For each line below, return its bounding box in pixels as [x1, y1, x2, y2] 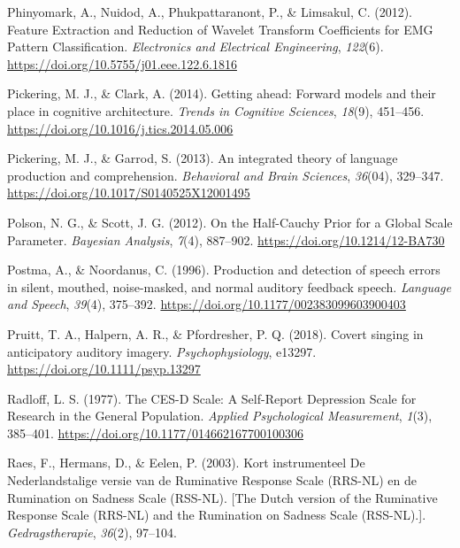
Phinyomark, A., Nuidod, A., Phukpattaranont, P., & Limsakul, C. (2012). [7, 3, 412, 20]
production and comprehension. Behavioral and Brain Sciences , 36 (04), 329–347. [7, 166, 444, 184]
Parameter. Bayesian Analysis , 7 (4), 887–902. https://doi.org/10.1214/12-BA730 [7, 230, 445, 249]
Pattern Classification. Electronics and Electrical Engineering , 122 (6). [7, 37, 384, 56]
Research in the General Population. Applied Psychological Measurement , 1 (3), [7, 406, 433, 425]
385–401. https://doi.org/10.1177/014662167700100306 [7, 423, 303, 442]
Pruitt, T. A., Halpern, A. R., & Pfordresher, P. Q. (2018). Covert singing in [7, 324, 424, 343]
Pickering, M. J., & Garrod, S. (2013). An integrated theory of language [7, 149, 398, 167]
